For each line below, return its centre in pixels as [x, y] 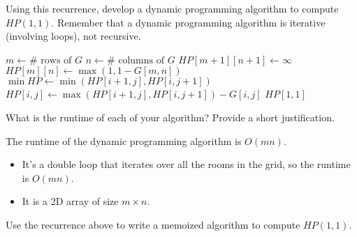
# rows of [51, 60]
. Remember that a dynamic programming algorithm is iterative [188, 22]
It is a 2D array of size [70, 201]
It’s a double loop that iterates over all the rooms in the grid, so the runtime [186, 164]
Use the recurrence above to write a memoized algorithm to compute [153, 224]
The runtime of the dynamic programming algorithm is [124, 140]
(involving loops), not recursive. [73, 36]
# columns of [135, 60]
